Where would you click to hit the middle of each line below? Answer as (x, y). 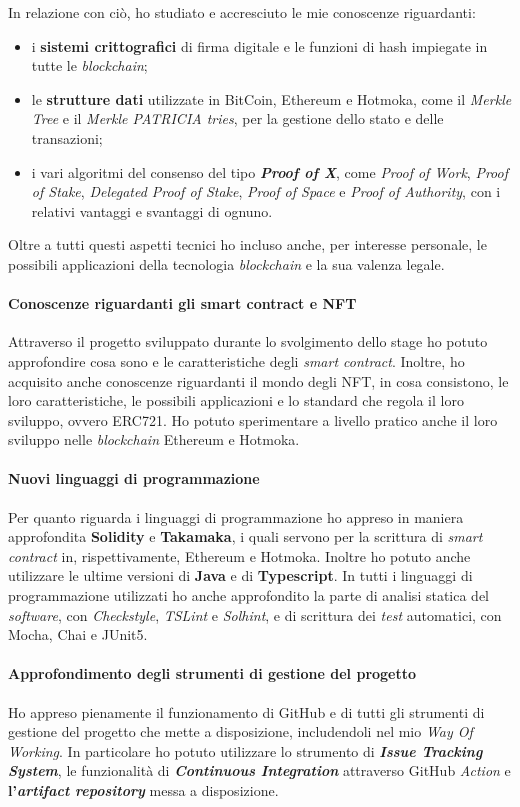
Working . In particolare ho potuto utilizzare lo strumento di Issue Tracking (245, 750)
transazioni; (67, 137)
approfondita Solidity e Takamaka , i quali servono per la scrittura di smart (245, 536)
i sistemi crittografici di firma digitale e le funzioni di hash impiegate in (259, 45)
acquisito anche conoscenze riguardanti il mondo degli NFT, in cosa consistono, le (258, 380)
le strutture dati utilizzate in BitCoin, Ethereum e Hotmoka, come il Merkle (271, 98)
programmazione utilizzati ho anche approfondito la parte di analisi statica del (249, 595)
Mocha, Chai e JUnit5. (78, 634)
